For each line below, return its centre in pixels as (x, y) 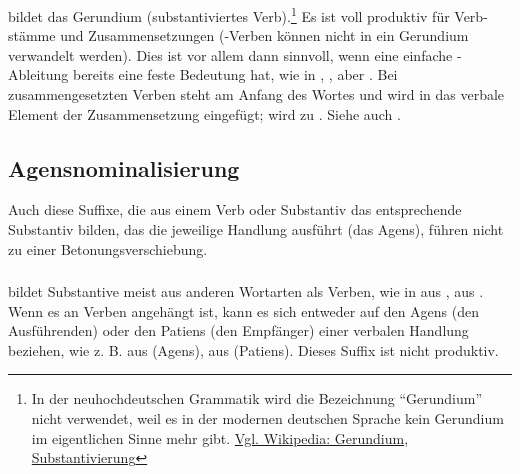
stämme (32, 35)
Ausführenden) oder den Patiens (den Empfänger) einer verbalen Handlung (238, 330)
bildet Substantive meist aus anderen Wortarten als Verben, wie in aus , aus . (246, 291)
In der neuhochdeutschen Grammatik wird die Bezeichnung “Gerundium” (256, 398)
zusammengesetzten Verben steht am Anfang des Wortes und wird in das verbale (256, 93)
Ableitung (38, 74)
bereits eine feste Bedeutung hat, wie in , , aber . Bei (235, 74)
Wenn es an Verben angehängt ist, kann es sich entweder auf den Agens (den (244, 310)
